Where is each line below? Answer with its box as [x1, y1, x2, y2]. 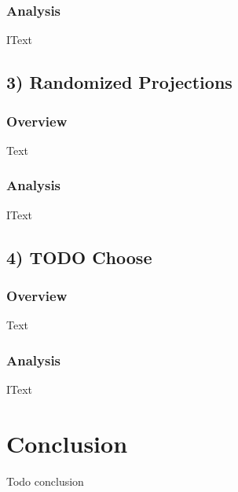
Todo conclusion [6, 472, 84, 489]
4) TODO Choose [6, 244, 152, 269]
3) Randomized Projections [6, 70, 233, 94]
